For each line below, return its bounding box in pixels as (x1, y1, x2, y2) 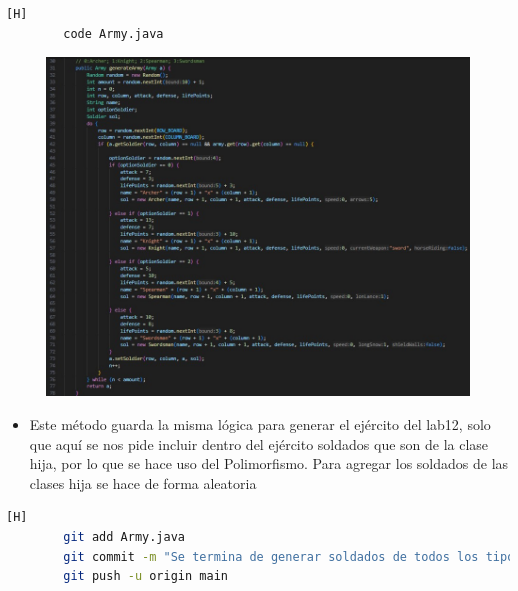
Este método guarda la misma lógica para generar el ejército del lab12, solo (29, 413, 491, 434)
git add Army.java (63, 529, 185, 544)
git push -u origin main (63, 569, 228, 584)
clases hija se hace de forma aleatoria (29, 472, 257, 493)
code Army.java (63, 26, 164, 41)
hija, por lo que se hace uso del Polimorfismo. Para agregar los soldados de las (29, 453, 509, 474)
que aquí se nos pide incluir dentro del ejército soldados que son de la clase (29, 433, 489, 454)
